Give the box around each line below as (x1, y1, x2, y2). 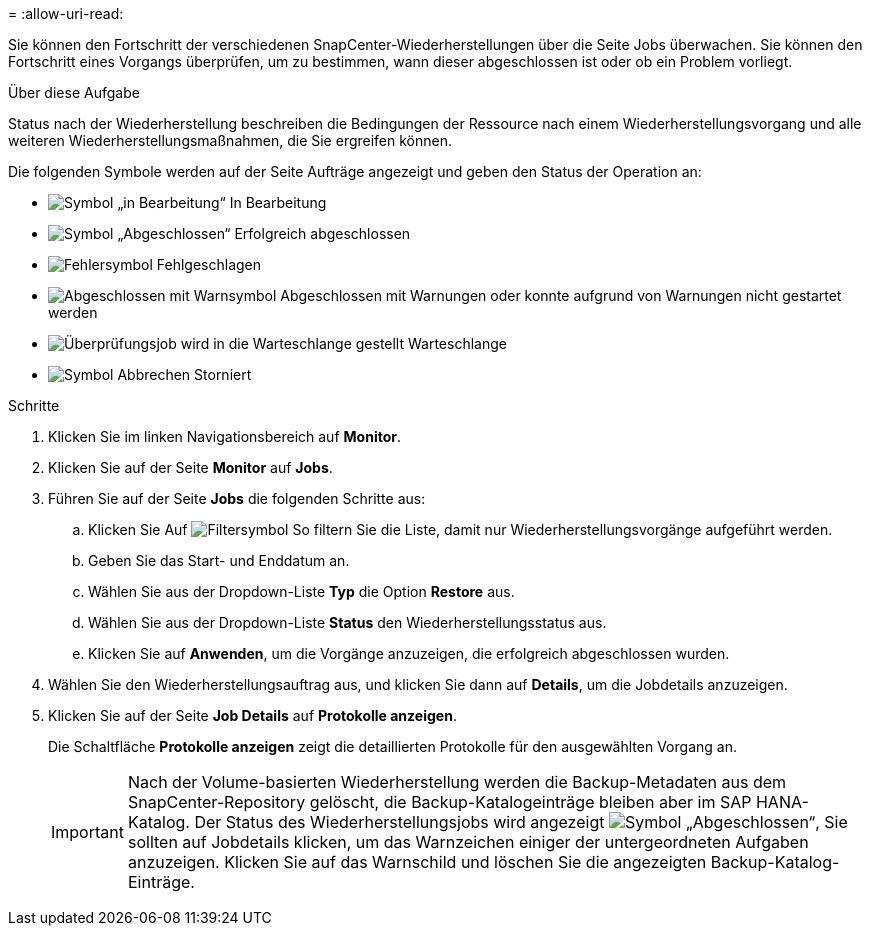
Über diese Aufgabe (8, 84, 140, 101)
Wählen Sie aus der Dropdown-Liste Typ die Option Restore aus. (88, 583, 515, 600)
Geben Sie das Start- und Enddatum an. (88, 552, 350, 569)
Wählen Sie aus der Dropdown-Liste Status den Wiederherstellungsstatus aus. (88, 614, 607, 631)
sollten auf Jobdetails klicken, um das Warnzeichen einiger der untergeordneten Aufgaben (127, 832, 809, 852)
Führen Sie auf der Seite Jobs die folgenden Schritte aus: (48, 490, 426, 507)
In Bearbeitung (229, 194, 327, 211)
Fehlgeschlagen (156, 256, 262, 273)
